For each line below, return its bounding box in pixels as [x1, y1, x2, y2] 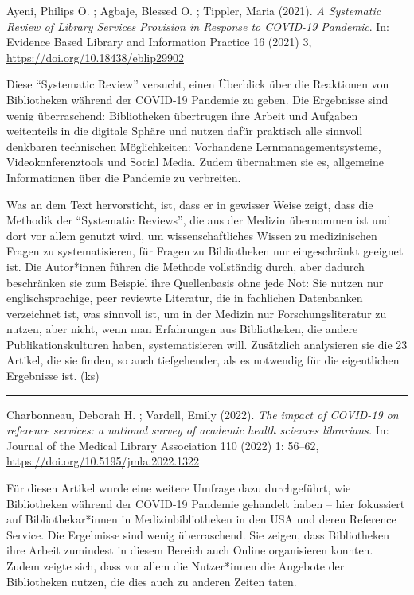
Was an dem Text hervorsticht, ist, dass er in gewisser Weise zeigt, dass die [6, 196, 373, 212]
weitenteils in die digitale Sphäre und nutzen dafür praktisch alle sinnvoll [6, 122, 363, 139]
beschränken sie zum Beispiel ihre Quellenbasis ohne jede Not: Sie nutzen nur [6, 274, 384, 290]
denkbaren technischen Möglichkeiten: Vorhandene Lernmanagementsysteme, [6, 138, 381, 154]
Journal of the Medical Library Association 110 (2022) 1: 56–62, [6, 437, 319, 453]
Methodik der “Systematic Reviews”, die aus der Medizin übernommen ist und [6, 212, 391, 228]
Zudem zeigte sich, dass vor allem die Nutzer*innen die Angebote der [6, 558, 345, 574]
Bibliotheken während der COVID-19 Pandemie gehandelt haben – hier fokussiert [6, 495, 405, 511]
